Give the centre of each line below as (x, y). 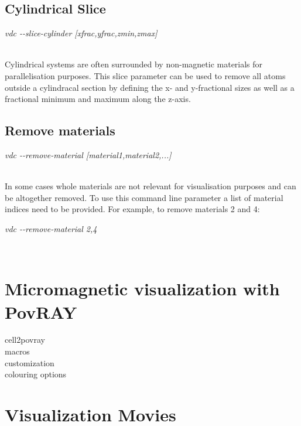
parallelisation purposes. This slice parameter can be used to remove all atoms (145, 75)
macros (17, 351)
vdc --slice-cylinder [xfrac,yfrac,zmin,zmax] (81, 33)
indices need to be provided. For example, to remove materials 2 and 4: (132, 209)
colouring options (36, 374)
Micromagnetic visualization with (142, 289)
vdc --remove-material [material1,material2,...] (88, 154)
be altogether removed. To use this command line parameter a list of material (144, 197)
